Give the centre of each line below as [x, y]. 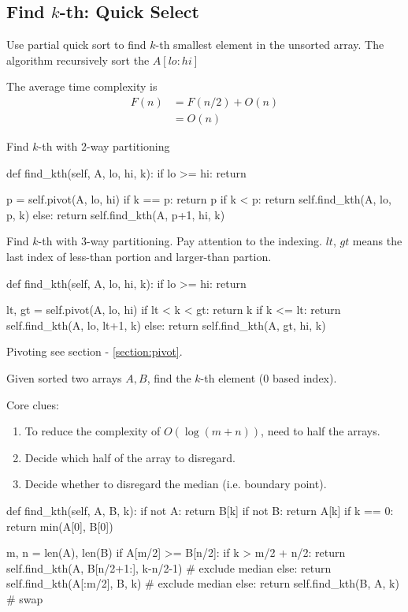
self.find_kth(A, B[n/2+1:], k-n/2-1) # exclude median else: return [169, 567]
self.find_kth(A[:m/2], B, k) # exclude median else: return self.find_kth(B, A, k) [203, 583]
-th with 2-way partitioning [104, 146]
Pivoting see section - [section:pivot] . [95, 351]
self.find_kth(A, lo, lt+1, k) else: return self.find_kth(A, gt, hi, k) [166, 325]
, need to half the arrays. [321, 431]
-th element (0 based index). [269, 377]
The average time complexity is [82, 86]
